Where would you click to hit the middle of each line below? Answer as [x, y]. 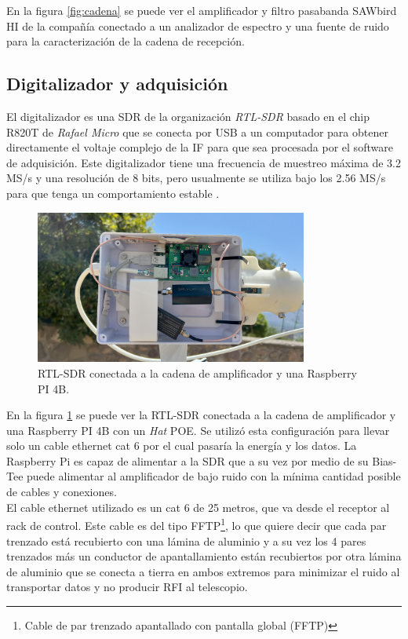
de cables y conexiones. [62, 492]
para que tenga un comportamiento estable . [113, 193]
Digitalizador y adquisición [117, 84]
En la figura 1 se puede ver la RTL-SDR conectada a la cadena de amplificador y [201, 415]
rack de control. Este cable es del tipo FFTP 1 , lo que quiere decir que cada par [197, 524]
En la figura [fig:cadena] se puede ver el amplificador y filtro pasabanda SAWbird [202, 10]
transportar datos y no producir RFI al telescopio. [127, 587]
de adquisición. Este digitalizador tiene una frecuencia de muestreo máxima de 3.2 [204, 162]
